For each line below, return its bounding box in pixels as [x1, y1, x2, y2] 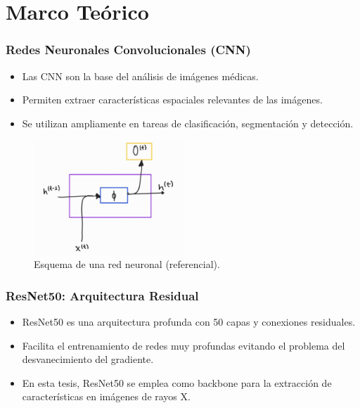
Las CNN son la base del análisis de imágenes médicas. [22, 68, 259, 83]
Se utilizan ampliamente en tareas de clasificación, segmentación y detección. [22, 115, 354, 130]
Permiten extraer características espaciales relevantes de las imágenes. [22, 92, 323, 107]
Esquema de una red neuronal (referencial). [34, 257, 220, 272]
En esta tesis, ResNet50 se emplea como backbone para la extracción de [22, 375, 332, 390]
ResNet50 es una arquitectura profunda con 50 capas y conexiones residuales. [22, 314, 356, 329]
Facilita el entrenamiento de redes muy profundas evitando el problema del [22, 338, 345, 352]
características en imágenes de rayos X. [22, 389, 191, 404]
